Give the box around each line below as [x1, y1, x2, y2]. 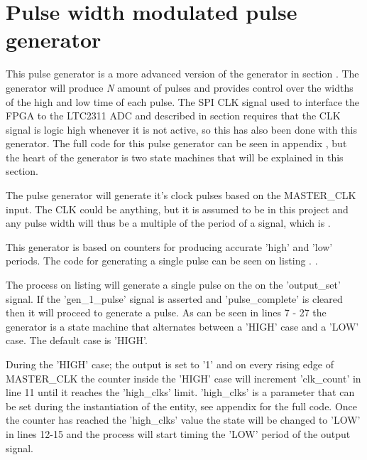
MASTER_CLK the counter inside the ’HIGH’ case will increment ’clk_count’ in [6, 370, 361, 385]
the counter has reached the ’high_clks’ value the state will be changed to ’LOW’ [6, 412, 361, 427]
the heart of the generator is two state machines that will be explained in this [6, 149, 344, 164]
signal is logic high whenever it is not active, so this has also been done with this [6, 122, 357, 137]
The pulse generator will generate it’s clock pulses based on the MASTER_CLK [6, 188, 356, 203]
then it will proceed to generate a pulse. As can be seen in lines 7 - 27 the [6, 305, 327, 320]
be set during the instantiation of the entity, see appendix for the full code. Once [6, 398, 358, 413]
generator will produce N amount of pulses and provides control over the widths [6, 80, 354, 95]
